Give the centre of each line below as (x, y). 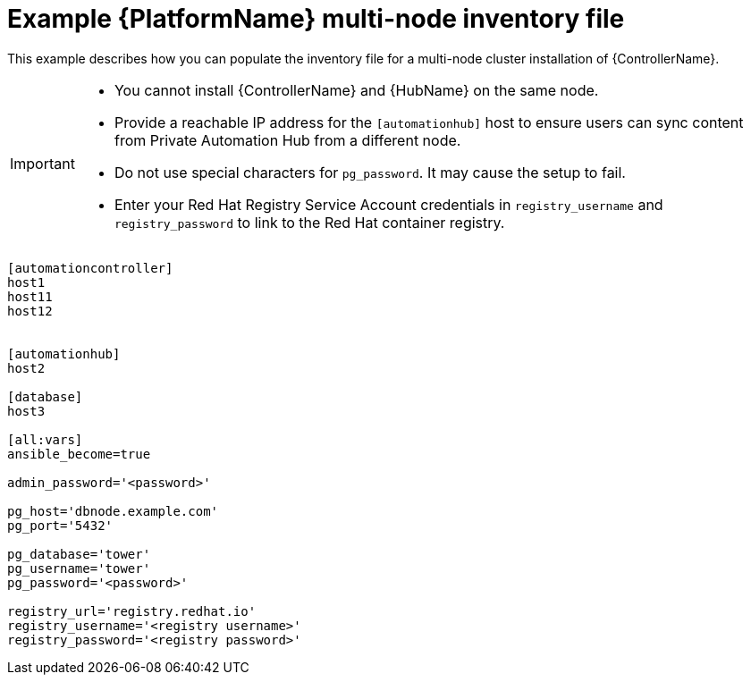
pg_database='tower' (79, 554)
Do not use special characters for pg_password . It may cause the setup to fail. (370, 172)
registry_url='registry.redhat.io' (132, 611)
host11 (30, 296)
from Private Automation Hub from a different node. (287, 140)
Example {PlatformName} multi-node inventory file (316, 19)
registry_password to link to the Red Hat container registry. (309, 222)
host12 (30, 311)
